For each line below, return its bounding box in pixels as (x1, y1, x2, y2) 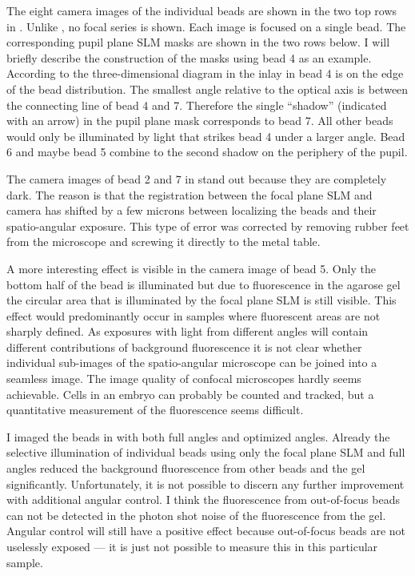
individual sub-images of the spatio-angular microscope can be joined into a (6, 354, 377, 371)
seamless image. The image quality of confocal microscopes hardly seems (6, 370, 361, 387)
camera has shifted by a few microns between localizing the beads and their (6, 202, 377, 219)
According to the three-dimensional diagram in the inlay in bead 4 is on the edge (6, 65, 404, 82)
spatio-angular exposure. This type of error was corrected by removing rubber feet (6, 217, 409, 234)
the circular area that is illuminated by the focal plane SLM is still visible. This (6, 292, 397, 308)
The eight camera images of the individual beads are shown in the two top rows (6, 2, 397, 18)
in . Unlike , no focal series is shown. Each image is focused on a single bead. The (6, 18, 406, 34)
